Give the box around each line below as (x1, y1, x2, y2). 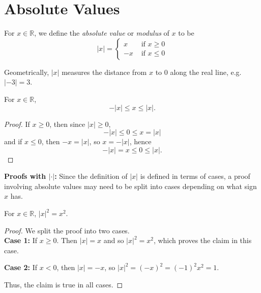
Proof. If (4, 118, 30, 129)
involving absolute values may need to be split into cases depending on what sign (4, 180, 257, 191)
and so (103, 235, 124, 246)
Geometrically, (4, 66, 49, 77)
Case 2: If (4, 262, 38, 273)
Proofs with (4, 171, 46, 181)
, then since (49, 118, 85, 129)
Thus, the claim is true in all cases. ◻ (4, 279, 123, 290)
